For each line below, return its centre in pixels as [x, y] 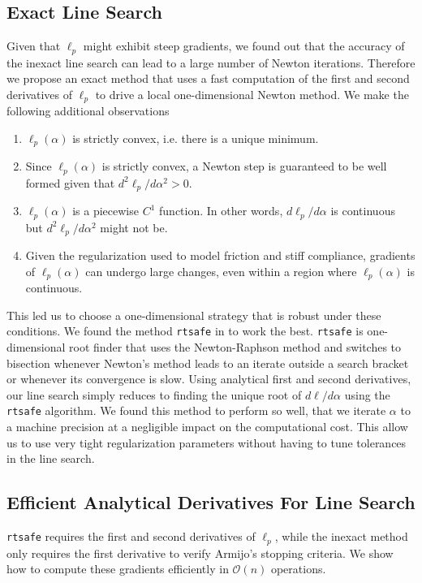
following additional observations [88, 111]
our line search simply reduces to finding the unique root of [154, 394]
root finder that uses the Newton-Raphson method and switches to [235, 347]
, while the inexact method [341, 536]
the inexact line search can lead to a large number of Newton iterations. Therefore [211, 62]
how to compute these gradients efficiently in [118, 569]
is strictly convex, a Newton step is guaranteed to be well [244, 166]
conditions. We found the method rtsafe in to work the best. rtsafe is [185, 331]
